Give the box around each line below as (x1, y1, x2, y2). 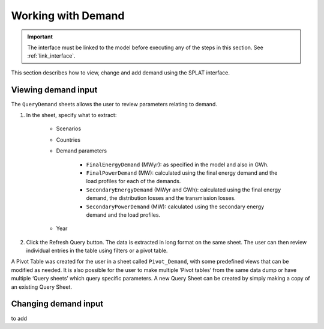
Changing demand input (11, 299, 104, 309)
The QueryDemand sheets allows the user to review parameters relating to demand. (11, 100, 217, 107)
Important (27, 33, 53, 40)
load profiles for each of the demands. (86, 178, 181, 185)
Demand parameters (56, 147, 107, 154)
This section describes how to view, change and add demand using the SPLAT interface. (11, 69, 230, 76)
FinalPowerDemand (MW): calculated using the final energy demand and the (86, 169, 278, 177)
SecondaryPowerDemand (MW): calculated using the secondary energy (86, 203, 265, 210)
